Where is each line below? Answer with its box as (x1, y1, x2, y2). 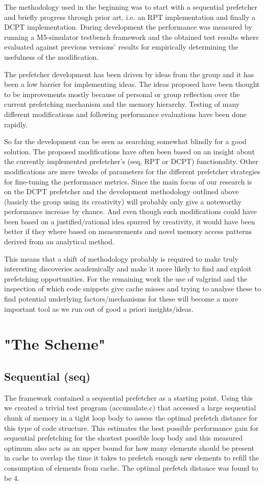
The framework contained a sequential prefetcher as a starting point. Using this (4, 392, 253, 403)
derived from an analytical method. (4, 236, 114, 247)
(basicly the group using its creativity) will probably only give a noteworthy (4, 196, 242, 206)
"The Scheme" (4, 333, 106, 354)
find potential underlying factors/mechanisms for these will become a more (4, 293, 238, 304)
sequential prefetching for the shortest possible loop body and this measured (4, 432, 243, 443)
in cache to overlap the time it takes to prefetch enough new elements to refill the (4, 452, 259, 463)
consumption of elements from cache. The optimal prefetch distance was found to (4, 462, 258, 473)
